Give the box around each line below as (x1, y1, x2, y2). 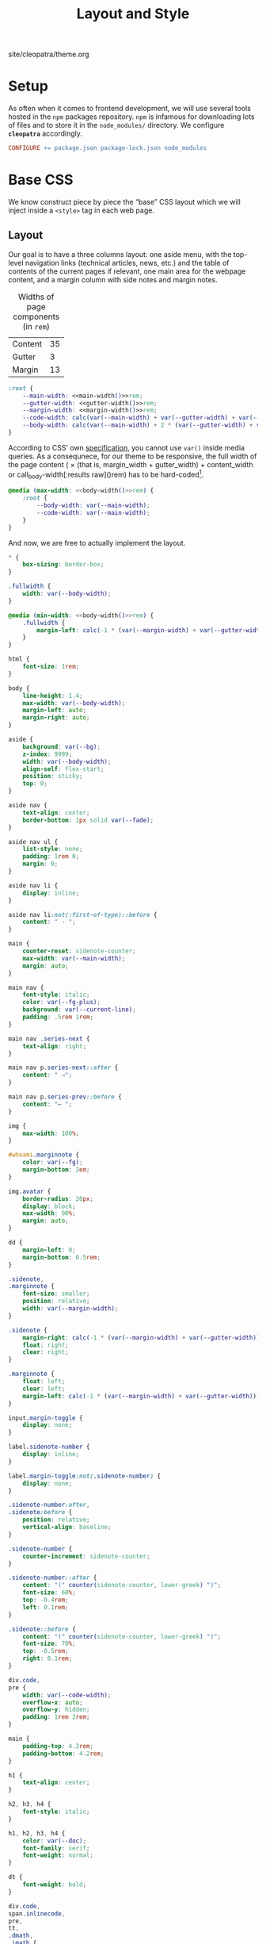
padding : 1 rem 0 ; (22, 853, 80, 861)
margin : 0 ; (22, 860, 59, 868)
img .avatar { (8, 1187, 51, 1195)
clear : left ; (22, 1385, 66, 1393)
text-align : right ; (22, 1042, 87, 1050)
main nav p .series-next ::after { (8, 1064, 119, 1072)
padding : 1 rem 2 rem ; (22, 1713, 90, 1721)
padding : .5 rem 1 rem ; (22, 1013, 93, 1022)
